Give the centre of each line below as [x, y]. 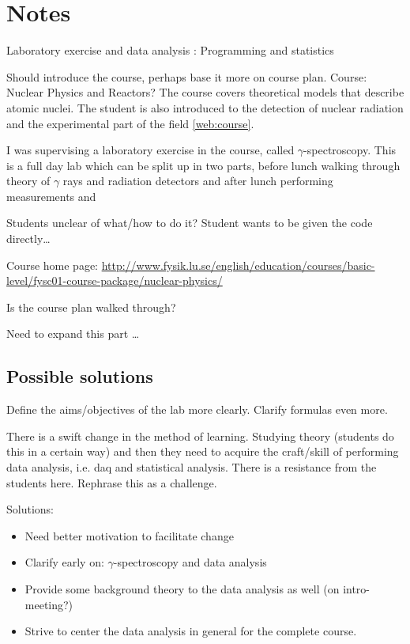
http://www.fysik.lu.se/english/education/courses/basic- [238, 265]
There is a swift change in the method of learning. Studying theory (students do [200, 436]
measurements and [51, 196]
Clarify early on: [64, 562]
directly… [28, 239]
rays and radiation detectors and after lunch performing [198, 181]
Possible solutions [80, 376]
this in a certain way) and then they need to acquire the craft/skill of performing [203, 451]
